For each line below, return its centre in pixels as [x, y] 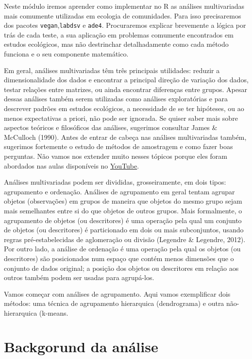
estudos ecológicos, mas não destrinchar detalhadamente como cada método [116, 44]
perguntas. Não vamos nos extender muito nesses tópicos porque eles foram [116, 156]
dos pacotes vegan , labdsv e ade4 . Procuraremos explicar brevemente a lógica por [125, 25]
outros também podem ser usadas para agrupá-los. [79, 277]
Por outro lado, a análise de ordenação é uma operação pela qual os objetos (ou [122, 249]
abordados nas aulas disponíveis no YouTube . [72, 165]
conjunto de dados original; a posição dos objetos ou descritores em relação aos [121, 268]
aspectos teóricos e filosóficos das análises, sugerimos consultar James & [111, 127]
